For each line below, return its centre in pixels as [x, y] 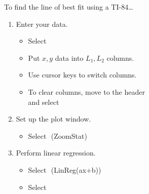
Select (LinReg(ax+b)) [65, 169]
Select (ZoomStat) [58, 135]
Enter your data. [42, 24]
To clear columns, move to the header [86, 91]
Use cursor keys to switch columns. [82, 75]
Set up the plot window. [53, 119]
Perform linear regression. [56, 153]
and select [44, 102]
